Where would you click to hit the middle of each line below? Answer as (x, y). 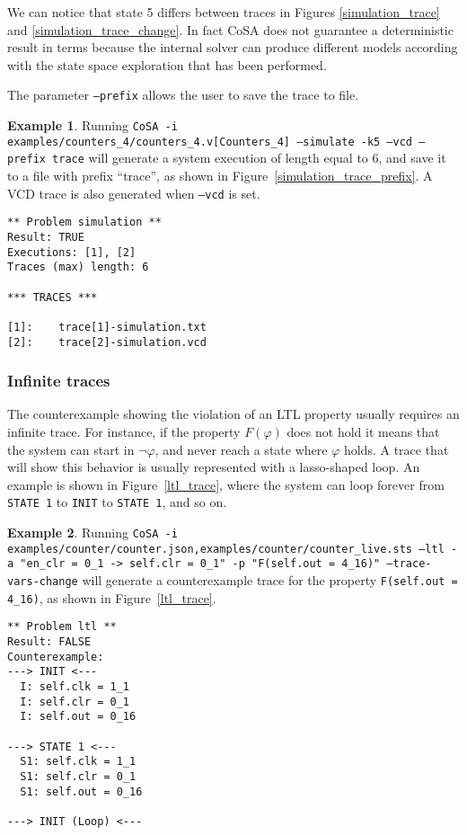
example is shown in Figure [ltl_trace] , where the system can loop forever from (226, 484)
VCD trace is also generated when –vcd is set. (134, 193)
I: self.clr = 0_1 (75, 702)
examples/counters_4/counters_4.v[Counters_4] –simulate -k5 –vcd (210, 142)
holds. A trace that (396, 449)
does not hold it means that (363, 431)
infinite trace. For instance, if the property (124, 431)
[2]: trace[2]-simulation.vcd (107, 342)
